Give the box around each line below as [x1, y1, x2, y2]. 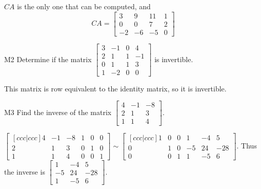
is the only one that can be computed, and [17, 1, 151, 11]
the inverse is [4, 166, 45, 177]
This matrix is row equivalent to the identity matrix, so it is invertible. [4, 83, 227, 93]
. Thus [236, 140, 257, 150]
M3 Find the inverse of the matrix [4, 106, 112, 117]
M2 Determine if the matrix [4, 53, 92, 64]
